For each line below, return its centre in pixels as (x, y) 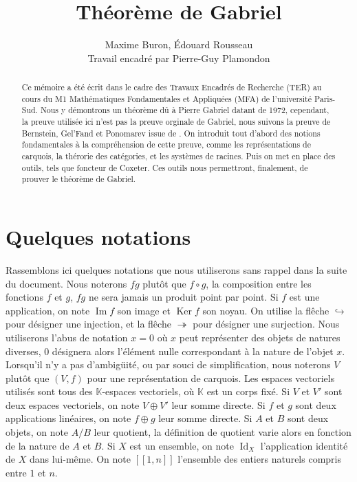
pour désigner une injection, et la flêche (88, 324)
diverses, (23, 351)
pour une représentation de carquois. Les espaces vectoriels (211, 378)
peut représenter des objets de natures (260, 337)
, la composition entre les (259, 283)
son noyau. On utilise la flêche (266, 310)
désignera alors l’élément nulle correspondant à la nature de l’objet (193, 351)
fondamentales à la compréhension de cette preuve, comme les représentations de (166, 144)
